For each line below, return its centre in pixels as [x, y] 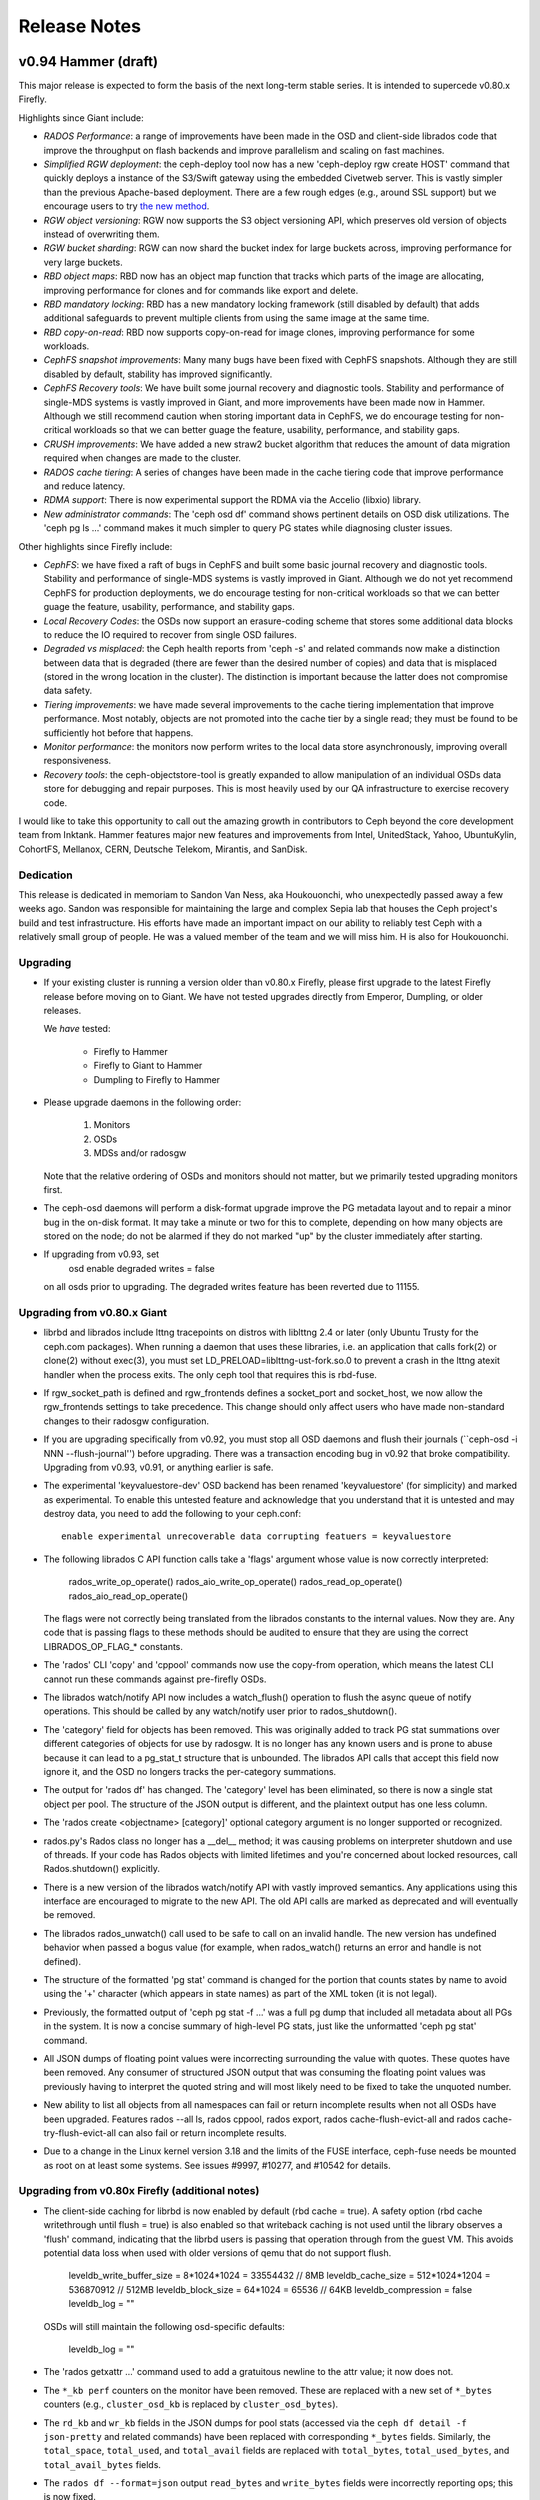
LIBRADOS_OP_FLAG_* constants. [113, 1646]
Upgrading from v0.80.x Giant [93, 1313]
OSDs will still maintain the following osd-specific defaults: [164, 2326]
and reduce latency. [84, 486]
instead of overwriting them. [101, 234]
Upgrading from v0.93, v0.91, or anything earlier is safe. [158, 1467]
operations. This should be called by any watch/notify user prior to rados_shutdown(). [220, 1711]
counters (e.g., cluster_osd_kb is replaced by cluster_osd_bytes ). [191, 2404]
